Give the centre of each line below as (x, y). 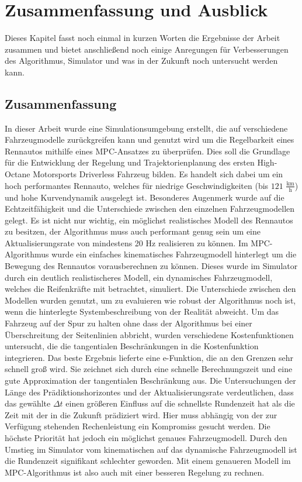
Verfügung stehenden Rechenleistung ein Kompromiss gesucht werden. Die (138, 426)
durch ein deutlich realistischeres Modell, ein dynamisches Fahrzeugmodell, (139, 277)
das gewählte (28, 403)
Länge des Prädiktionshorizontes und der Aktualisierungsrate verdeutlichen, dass (149, 392)
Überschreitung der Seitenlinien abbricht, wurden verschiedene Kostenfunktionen (149, 334)
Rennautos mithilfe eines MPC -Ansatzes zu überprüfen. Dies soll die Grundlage (147, 151)
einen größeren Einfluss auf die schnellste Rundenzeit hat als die (180, 403)
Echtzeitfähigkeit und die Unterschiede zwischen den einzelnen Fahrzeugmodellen (150, 209)
